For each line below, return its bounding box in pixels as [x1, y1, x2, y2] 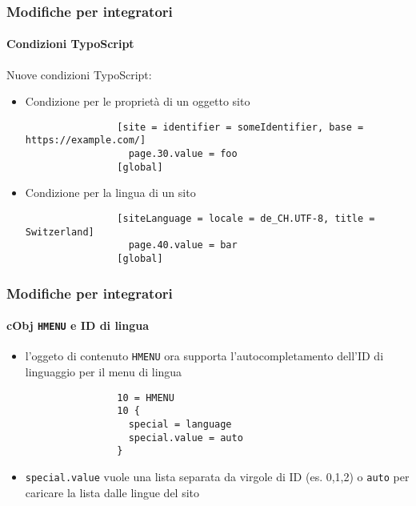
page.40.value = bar [128, 239, 238, 251]
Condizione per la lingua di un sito [25, 184, 196, 201]
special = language [128, 418, 232, 430]
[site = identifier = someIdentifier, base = [117, 121, 364, 133]
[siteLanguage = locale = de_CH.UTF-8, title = [117, 213, 375, 225]
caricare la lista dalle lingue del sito [25, 484, 200, 500]
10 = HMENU [117, 392, 174, 404]
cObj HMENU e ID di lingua [6, 317, 150, 334]
